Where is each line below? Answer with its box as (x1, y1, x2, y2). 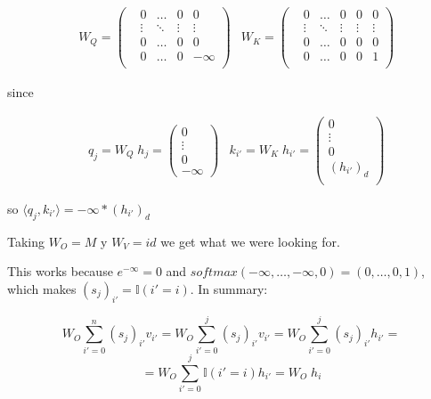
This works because (7, 262, 113, 281)
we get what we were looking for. (160, 232, 340, 250)
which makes (7, 279, 77, 297)
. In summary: (190, 279, 268, 297)
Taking (7, 232, 45, 250)
